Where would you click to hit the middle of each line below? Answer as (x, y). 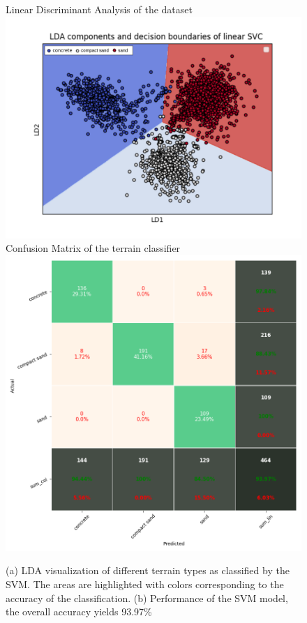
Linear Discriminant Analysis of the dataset (99, 9)
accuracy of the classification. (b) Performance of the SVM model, (147, 598)
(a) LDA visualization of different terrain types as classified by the (148, 570)
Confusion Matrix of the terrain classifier (93, 248)
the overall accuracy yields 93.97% (79, 611)
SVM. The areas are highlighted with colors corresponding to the (145, 584)
